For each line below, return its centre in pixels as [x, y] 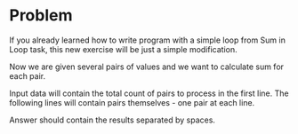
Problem [41, 16]
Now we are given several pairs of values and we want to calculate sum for [147, 67]
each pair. [28, 75]
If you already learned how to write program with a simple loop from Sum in [148, 40]
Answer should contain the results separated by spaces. [113, 120]
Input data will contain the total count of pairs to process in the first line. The [149, 93]
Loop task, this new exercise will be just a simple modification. [123, 49]
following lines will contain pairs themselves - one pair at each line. [132, 102]
